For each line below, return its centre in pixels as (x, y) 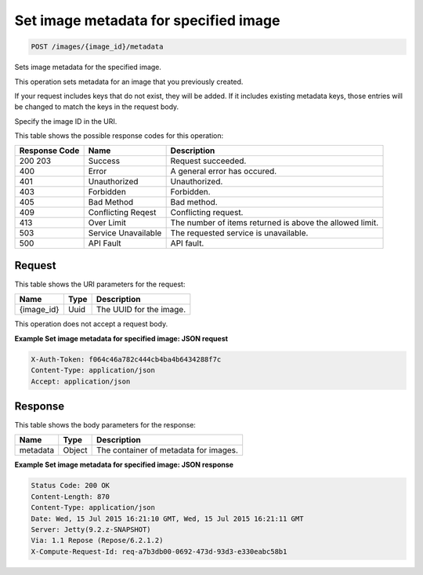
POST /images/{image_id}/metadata (97, 47)
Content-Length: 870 (70, 497)
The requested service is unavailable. (239, 233)
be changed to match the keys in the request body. (97, 107)
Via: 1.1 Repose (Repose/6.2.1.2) (97, 540)
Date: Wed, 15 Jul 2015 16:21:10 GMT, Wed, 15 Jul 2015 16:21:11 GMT (167, 519)
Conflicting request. (207, 213)
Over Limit (107, 223)
